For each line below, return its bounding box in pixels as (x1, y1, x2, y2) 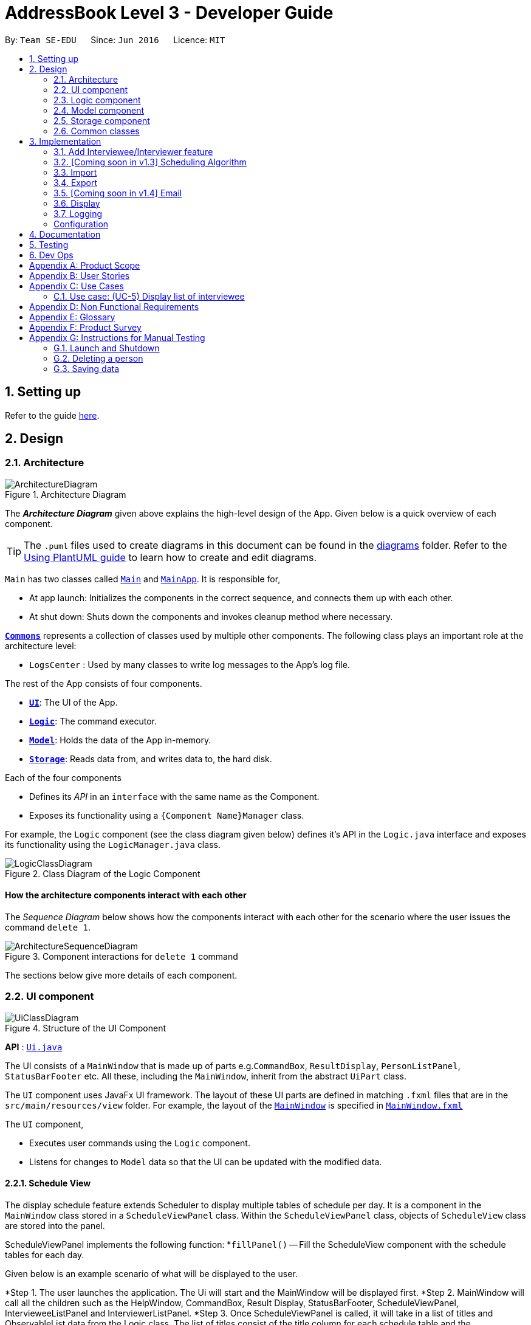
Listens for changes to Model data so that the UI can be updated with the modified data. (29, 1156, 382, 1167)
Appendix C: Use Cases (29, 280, 124, 291)
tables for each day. (5, 1250, 84, 1260)
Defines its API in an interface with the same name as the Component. (29, 791, 320, 802)
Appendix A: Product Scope (29, 260, 140, 270)
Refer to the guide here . (5, 410, 100, 421)
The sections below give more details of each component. (5, 970, 238, 981)
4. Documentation (29, 229, 101, 239)
